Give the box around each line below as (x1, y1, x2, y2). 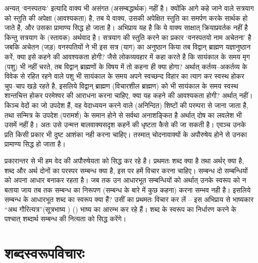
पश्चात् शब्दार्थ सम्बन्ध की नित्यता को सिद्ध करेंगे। (4, 213, 126, 224)
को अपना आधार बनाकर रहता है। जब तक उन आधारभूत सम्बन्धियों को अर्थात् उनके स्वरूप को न (4, 175, 246, 185)
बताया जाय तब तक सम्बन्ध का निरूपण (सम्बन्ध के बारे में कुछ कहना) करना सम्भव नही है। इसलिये (4, 184, 251, 195)
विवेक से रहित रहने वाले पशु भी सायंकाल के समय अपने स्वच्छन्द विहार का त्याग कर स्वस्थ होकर (4, 71, 245, 81)
